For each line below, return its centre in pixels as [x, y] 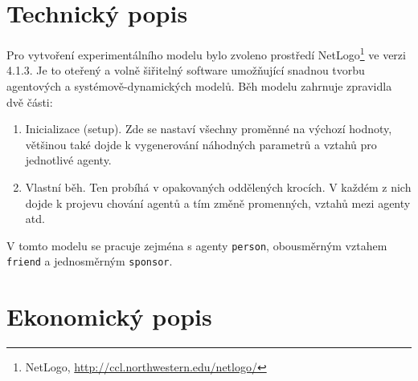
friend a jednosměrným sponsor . [90, 261]
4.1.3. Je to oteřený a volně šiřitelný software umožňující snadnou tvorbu [186, 70]
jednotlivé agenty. [68, 160]
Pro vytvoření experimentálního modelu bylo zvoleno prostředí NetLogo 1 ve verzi [206, 53]
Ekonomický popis [109, 316]
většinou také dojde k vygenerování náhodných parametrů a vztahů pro [201, 144]
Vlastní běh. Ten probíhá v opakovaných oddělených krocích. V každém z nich [218, 186]
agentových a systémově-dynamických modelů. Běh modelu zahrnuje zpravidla [199, 85]
